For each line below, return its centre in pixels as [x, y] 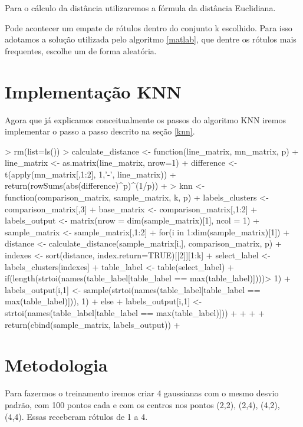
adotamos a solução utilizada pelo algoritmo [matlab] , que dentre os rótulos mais [151, 39]
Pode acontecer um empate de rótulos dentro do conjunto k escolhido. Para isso [149, 27]
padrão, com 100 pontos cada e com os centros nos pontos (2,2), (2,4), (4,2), [142, 404]
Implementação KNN [93, 91]
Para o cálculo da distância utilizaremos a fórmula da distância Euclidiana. [140, 8]
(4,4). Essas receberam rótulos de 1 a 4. [76, 416]
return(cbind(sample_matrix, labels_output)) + [93, 324]
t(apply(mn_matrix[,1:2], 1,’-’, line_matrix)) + [90, 174]
